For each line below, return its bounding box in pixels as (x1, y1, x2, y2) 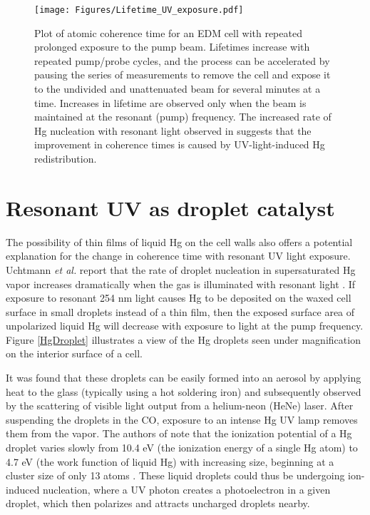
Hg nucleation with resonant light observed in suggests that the (34, 123, 312, 138)
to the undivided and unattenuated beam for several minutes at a (34, 81, 321, 96)
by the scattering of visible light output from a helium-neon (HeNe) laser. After (6, 398, 354, 413)
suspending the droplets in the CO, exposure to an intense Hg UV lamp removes (6, 412, 358, 427)
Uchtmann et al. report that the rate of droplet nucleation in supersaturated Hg (6, 262, 356, 277)
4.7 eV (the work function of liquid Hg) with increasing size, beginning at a (6, 454, 334, 469)
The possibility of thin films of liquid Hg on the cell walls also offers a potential (6, 234, 353, 249)
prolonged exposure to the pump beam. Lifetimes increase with (34, 39, 310, 54)
